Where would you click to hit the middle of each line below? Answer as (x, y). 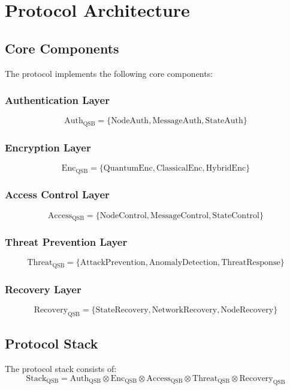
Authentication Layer (57, 100)
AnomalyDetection (183, 263)
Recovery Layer (43, 289)
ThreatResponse (251, 263)
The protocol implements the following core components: (109, 73)
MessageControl (180, 215)
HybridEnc (226, 169)
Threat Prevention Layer (66, 242)
